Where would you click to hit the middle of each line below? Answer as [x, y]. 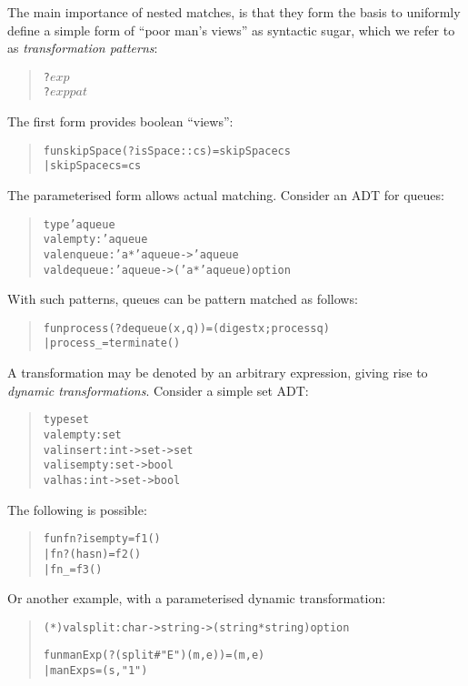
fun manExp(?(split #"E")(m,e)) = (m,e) [154, 656]
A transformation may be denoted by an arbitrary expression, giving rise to [218, 373]
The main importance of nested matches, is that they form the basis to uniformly [234, 12]
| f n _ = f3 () [73, 569]
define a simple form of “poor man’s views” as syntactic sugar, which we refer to [231, 30]
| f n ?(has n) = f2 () [92, 554]
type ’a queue [79, 224]
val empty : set [82, 434]
